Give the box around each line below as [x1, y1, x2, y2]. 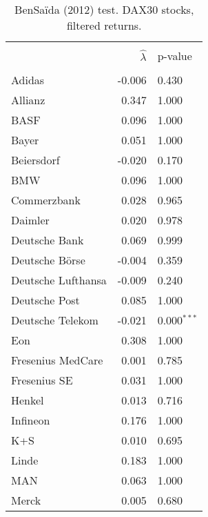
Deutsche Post [11, 292, 80, 308]
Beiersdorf [11, 152, 60, 168]
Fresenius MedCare [11, 352, 103, 368]
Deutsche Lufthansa [11, 272, 107, 288]
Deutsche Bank [11, 232, 84, 248]
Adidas [11, 72, 45, 88]
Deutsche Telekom [11, 312, 98, 328]
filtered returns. [66, 17, 142, 33]
